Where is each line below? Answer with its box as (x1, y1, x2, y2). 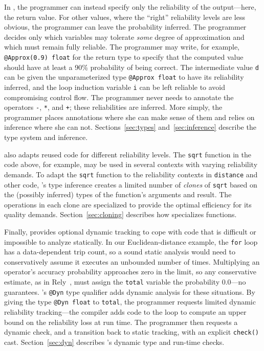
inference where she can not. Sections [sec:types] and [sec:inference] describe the (4, 122, 256, 132)
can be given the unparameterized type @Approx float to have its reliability (4, 72, 244, 82)
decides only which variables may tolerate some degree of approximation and (4, 31, 245, 42)
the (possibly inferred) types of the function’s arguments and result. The (4, 189, 232, 200)
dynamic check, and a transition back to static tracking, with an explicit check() (4, 326, 259, 337)
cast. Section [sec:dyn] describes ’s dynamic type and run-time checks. (4, 336, 225, 347)
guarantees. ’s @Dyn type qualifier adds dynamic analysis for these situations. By (4, 286, 255, 297)
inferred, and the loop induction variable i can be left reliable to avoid (4, 81, 226, 92)
